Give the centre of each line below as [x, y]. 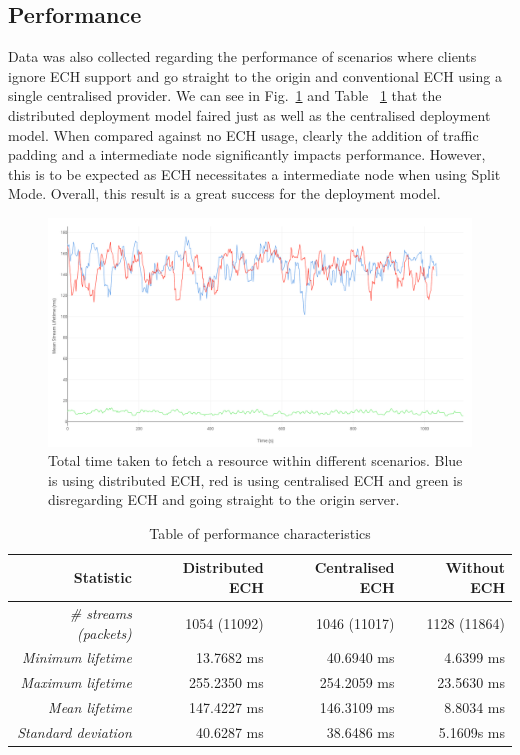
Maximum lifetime [76, 682]
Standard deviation [74, 731]
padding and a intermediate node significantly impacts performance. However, [247, 154]
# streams [100, 612]
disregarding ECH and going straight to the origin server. [224, 499]
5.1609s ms [471, 731]
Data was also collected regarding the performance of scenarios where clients [242, 56]
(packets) [104, 632]
